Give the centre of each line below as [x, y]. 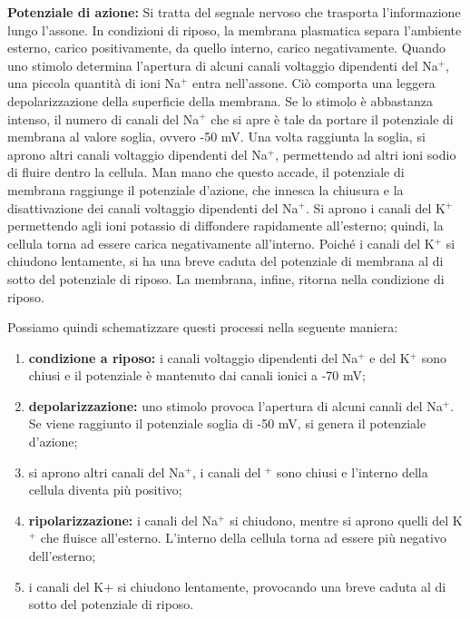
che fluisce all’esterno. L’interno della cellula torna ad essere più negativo [243, 538]
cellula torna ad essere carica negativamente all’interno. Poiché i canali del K [221, 243]
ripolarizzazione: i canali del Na [123, 520]
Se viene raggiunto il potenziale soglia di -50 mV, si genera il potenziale [227, 423]
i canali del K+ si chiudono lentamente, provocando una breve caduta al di [237, 586]
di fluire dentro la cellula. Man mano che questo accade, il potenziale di [206, 172]
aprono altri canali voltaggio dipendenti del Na [137, 154]
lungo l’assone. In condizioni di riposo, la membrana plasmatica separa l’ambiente [235, 29]
